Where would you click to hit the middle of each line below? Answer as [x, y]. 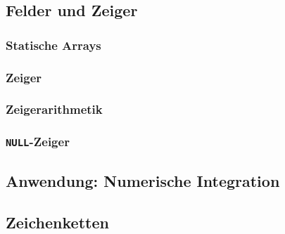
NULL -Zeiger [38, 142]
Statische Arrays [53, 45]
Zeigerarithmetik [54, 109]
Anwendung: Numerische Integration [143, 181]
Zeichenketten [57, 222]
